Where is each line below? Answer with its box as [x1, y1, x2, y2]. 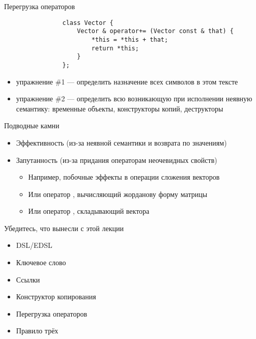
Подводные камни [4, 120, 60, 131]
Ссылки [16, 274, 40, 285]
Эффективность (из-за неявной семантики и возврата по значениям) [16, 137, 227, 148]
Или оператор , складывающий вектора [28, 206, 150, 216]
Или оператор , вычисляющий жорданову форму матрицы [28, 188, 208, 199]
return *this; [91, 44, 139, 52]
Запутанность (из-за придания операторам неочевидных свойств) [16, 154, 217, 165]
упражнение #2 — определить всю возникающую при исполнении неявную [16, 93, 252, 104]
